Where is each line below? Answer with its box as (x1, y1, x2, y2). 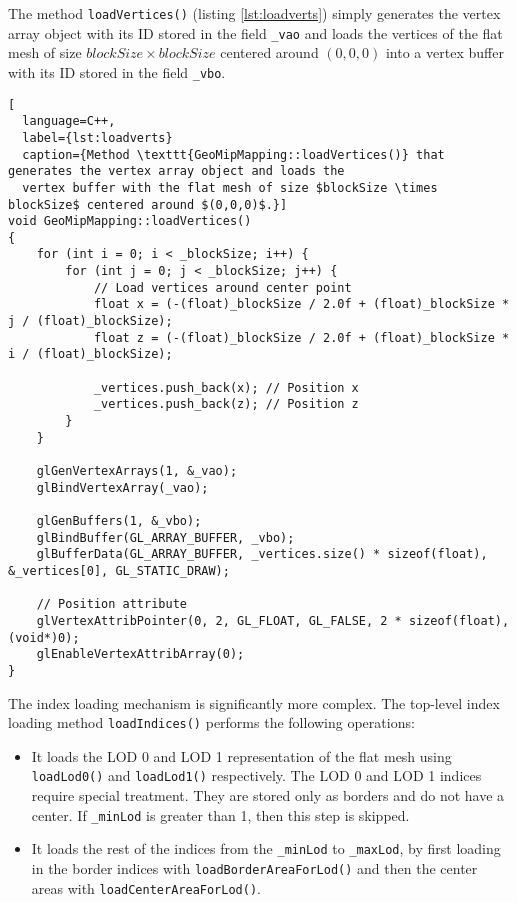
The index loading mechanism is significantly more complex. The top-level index (8, 692, 500, 713)
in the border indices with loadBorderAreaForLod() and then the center (31, 857, 478, 878)
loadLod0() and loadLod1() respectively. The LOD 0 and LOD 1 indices (31, 765, 482, 786)
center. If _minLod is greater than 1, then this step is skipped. (31, 804, 410, 825)
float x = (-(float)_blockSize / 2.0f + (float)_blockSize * (93, 297, 510, 312)
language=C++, (22, 114, 116, 129)
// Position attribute (36, 597, 187, 612)
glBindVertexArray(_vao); (36, 480, 209, 495)
